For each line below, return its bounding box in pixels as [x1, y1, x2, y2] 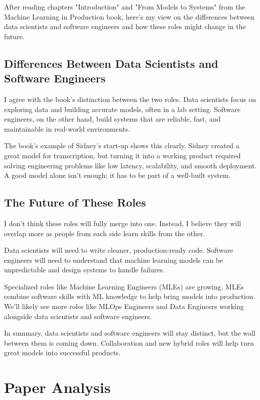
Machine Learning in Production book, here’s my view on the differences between [4, 11, 254, 22]
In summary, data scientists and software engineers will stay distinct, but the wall [4, 328, 255, 338]
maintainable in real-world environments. [4, 123, 131, 134]
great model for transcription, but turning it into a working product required [4, 150, 241, 160]
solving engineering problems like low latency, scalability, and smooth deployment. [4, 160, 257, 170]
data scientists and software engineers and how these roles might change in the [4, 21, 246, 32]
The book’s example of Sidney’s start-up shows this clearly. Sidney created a [4, 140, 239, 151]
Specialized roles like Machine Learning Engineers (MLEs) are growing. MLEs [4, 281, 244, 291]
